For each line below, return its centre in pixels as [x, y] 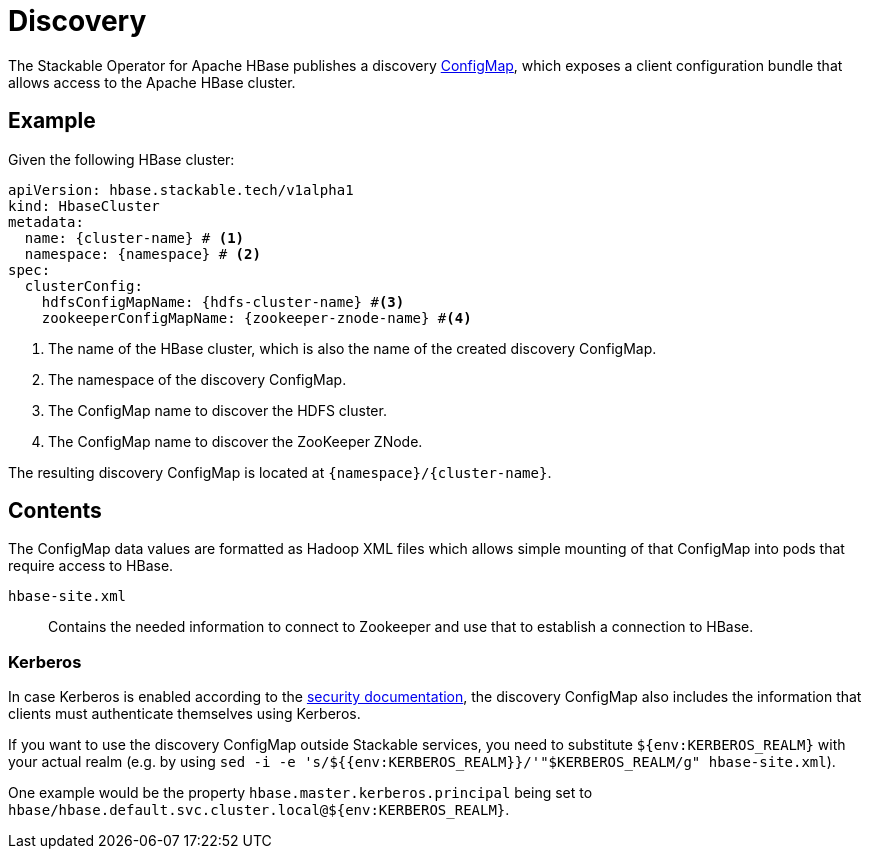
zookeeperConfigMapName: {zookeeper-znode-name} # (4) [256, 317]
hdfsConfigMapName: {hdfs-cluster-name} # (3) [223, 301]
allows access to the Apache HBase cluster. [152, 82]
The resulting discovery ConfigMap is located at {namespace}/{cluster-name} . [280, 472]
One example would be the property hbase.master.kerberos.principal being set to [300, 793]
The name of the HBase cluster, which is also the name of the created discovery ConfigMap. [352, 348]
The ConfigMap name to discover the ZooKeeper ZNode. [235, 441]
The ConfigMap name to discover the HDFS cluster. [217, 410]
